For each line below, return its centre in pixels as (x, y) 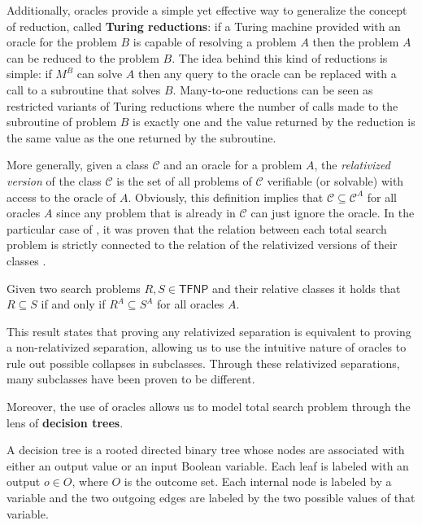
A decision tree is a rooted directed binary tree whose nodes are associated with (206, 450)
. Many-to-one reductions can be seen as (273, 89)
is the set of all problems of (184, 180)
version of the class (54, 180)
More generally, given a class (78, 165)
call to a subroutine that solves (84, 89)
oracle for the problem (62, 42)
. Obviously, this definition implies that (226, 197)
